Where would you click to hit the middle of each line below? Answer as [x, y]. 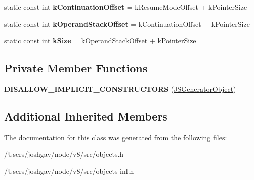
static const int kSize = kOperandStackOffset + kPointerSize [100, 41]
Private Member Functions [76, 68]
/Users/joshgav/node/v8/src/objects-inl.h [69, 171]
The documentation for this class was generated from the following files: [116, 137]
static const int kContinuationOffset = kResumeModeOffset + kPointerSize [126, 7]
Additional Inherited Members [86, 116]
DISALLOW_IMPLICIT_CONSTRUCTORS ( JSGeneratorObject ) [120, 88]
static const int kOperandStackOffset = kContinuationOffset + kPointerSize [127, 23]
